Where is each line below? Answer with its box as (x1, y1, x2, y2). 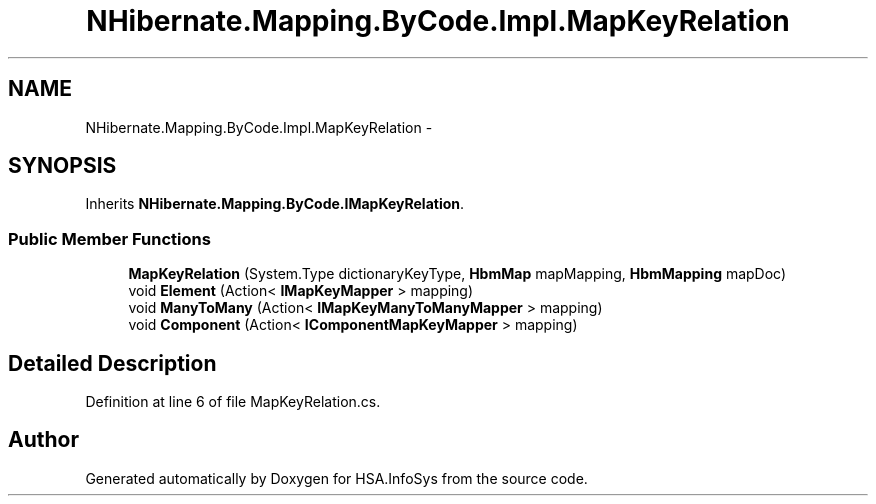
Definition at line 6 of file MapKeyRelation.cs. (85, 393, 381, 411)
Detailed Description (8, 350, 217, 376)
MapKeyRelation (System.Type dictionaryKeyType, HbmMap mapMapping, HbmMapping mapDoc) (128, 265, 787, 283)
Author (8, 427, 79, 453)
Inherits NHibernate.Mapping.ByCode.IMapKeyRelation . (85, 195, 465, 213)
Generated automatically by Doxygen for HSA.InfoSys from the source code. (85, 469, 588, 487)
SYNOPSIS (8, 153, 117, 179)
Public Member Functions (8, 228, 211, 249)
